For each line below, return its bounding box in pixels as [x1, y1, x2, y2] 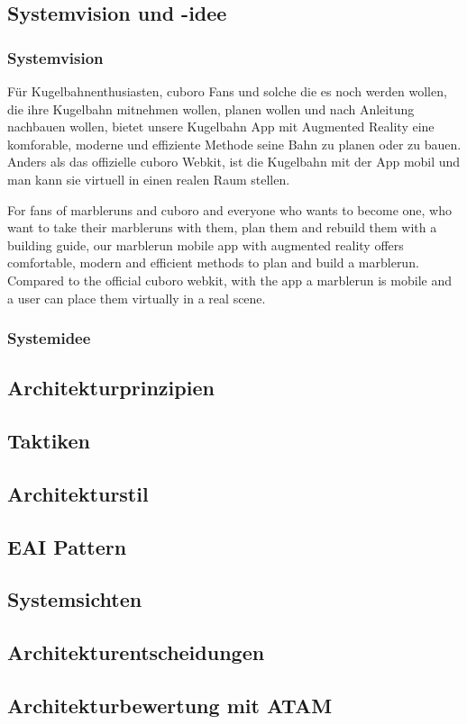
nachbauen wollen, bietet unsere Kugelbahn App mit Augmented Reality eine [7, 117, 435, 136]
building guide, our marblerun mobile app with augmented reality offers [7, 235, 404, 254]
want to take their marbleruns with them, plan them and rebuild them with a [7, 218, 437, 237]
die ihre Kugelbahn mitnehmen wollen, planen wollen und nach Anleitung [7, 99, 415, 118]
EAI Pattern [7, 532, 127, 560]
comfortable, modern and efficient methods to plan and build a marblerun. [7, 253, 419, 272]
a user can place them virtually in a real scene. [7, 288, 266, 307]
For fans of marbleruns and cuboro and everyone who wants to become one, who [7, 200, 452, 219]
